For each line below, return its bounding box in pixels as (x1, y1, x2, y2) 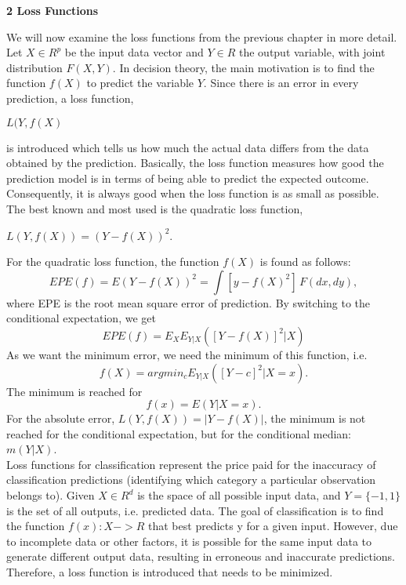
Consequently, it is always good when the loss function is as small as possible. (6, 185, 379, 202)
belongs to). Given (6, 487, 95, 503)
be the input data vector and (64, 44, 204, 60)
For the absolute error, (6, 410, 115, 427)
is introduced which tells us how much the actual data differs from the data (6, 139, 369, 155)
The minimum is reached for (6, 383, 143, 399)
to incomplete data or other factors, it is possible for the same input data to (6, 532, 372, 549)
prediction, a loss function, (6, 89, 134, 106)
